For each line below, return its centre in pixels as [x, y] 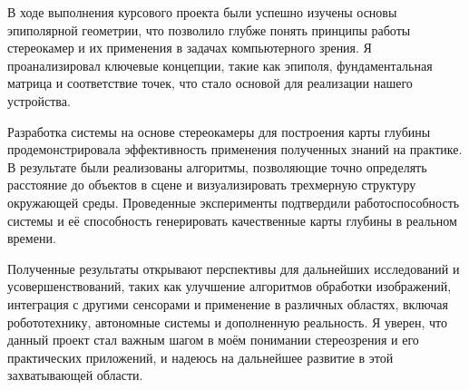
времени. [32, 238]
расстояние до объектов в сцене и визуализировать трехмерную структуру [212, 185]
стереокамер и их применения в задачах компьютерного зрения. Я [190, 48]
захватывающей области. [75, 375]
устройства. [39, 100]
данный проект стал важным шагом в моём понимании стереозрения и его [213, 340]
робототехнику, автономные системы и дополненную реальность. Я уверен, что [227, 322]
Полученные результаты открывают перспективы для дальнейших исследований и [234, 268]
